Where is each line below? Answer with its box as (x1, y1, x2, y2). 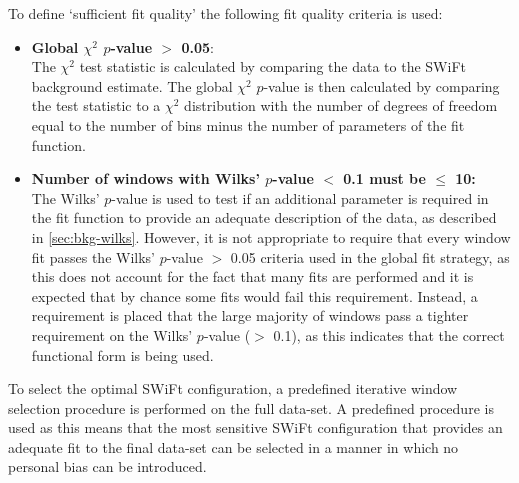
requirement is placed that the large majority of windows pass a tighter (31, 305, 469, 326)
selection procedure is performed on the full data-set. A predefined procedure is (8, 397, 494, 418)
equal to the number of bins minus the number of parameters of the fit (31, 114, 465, 135)
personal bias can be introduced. (8, 456, 207, 477)
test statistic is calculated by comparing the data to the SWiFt (79, 56, 466, 77)
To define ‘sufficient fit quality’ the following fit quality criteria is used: (8, 3, 443, 23)
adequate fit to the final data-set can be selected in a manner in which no (8, 436, 459, 457)
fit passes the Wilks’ (31, 246, 155, 267)
